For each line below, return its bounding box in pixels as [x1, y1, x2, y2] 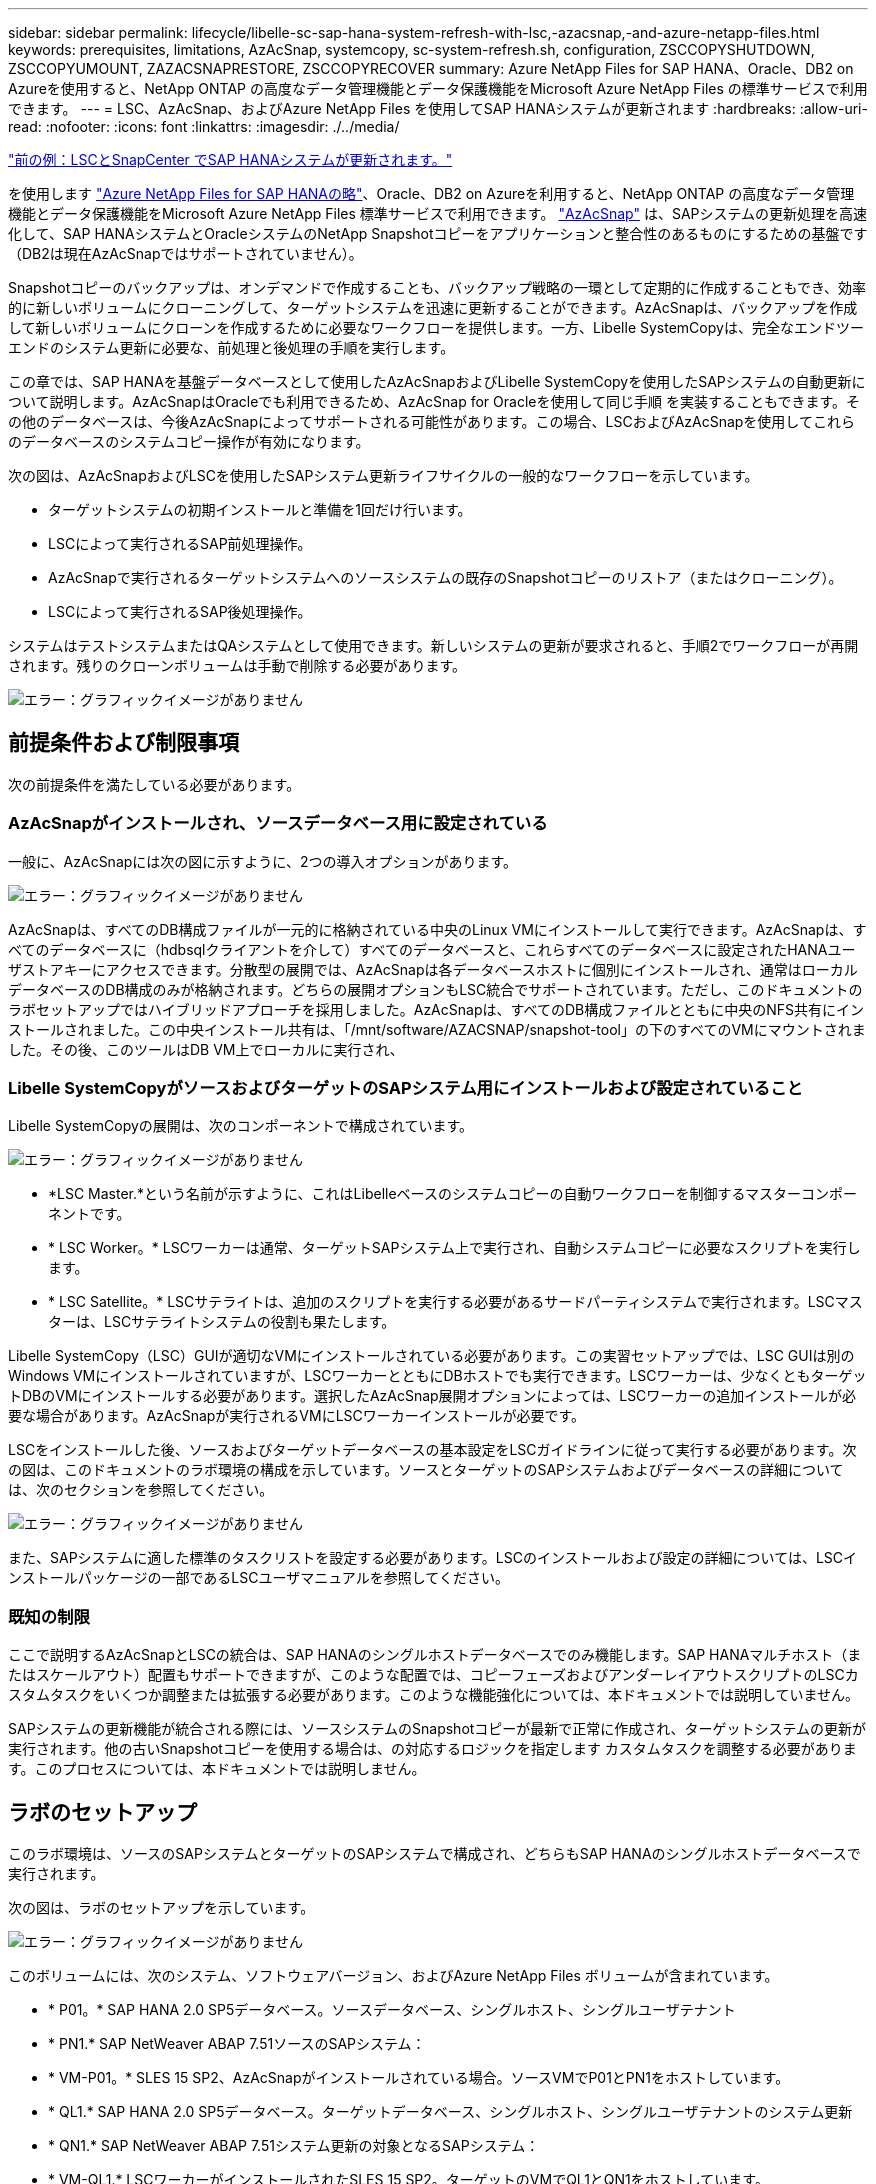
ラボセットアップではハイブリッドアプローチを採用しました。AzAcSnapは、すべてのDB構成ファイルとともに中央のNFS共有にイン [8, 1000, 864, 1018]
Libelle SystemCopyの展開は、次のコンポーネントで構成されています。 [8, 1117, 473, 1135]
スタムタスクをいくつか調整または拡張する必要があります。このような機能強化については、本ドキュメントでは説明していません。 [8, 1686, 860, 1704]
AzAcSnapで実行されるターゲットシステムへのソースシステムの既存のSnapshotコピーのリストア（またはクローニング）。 [48, 569, 843, 586]
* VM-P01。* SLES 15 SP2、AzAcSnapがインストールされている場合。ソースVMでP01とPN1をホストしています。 [48, 2068, 790, 2086]
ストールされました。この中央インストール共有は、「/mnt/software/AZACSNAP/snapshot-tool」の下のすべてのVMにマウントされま [8, 1020, 866, 1038]
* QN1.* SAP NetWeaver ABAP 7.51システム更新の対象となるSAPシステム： [48, 2136, 540, 2154]
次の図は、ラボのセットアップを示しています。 [8, 1898, 315, 1916]
